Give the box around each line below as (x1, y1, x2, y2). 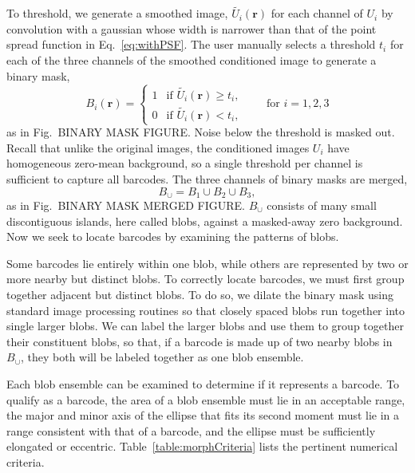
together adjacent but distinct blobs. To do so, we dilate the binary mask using (6, 286, 394, 302)
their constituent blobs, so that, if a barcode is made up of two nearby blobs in (6, 333, 393, 349)
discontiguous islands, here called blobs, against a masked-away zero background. (6, 212, 403, 229)
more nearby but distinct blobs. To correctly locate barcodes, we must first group (6, 270, 405, 287)
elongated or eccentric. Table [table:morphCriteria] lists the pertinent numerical (6, 438, 398, 455)
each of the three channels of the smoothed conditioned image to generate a (6, 52, 377, 68)
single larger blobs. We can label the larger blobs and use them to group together (6, 317, 404, 334)
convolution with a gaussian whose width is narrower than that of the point (6, 20, 377, 37)
